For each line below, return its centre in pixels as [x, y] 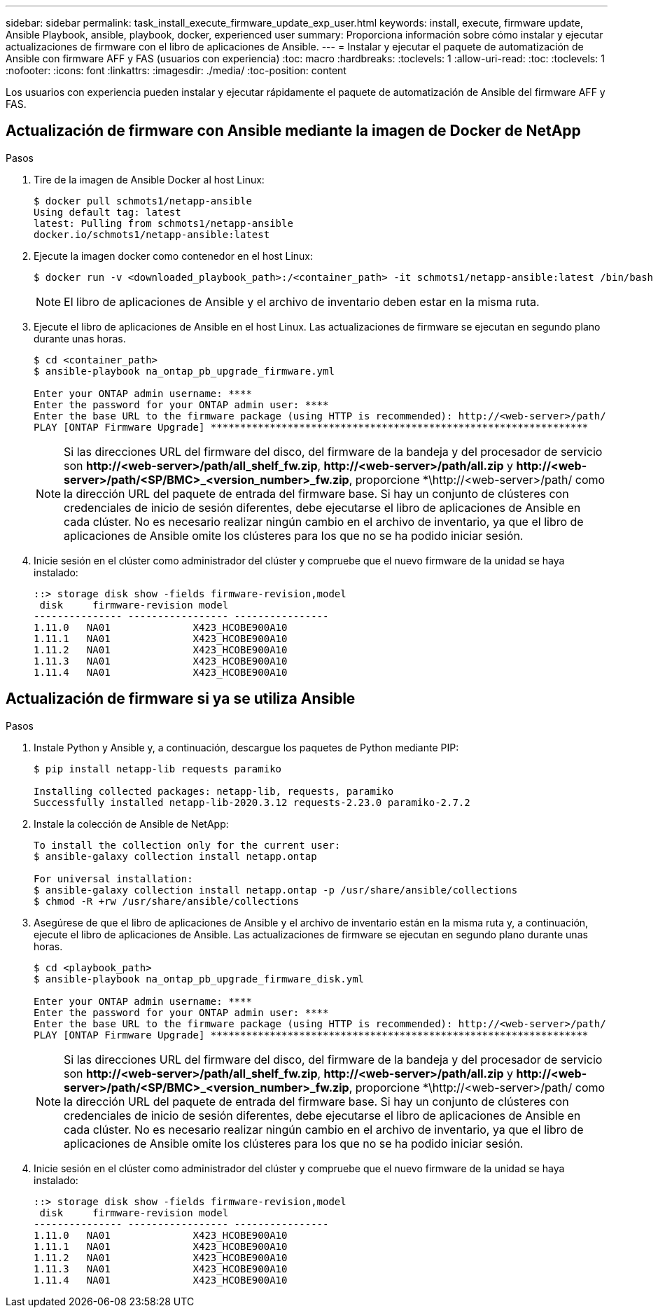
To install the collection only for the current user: [187, 845]
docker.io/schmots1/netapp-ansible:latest [152, 234]
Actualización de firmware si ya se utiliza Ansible [181, 699]
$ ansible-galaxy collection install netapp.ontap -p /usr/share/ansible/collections [276, 890]
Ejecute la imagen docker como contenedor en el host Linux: [173, 256]
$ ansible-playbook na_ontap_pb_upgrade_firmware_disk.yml [199, 979]
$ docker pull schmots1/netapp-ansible [143, 201]
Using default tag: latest [107, 212]
